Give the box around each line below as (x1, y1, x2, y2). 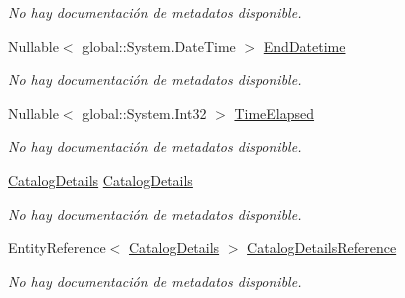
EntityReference (8, 237, 106, 258)
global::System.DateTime (82, 35, 236, 56)
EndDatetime (263, 35, 346, 56)
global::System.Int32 (82, 102, 207, 123)
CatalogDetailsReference (247, 237, 397, 258)
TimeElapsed (234, 102, 315, 123)
